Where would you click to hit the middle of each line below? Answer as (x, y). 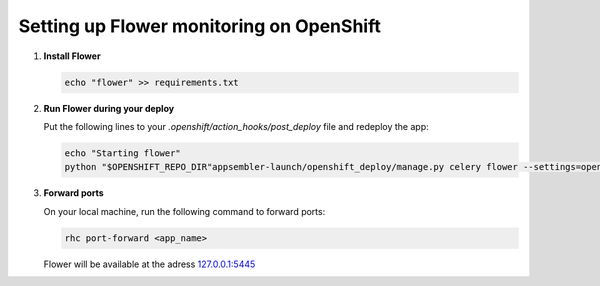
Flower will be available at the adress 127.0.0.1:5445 (149, 264)
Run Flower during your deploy (109, 108)
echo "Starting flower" (123, 153)
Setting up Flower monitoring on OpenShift (200, 26)
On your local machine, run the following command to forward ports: (184, 211)
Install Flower (72, 56)
